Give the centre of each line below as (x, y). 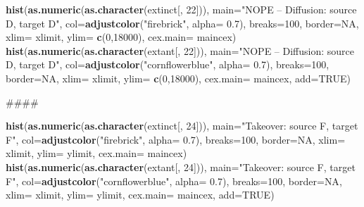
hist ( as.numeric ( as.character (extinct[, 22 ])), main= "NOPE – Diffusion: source (181, 9)
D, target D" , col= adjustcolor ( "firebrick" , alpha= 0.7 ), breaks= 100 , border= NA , (182, 23)
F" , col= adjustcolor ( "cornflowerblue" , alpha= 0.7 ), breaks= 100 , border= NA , (174, 181)
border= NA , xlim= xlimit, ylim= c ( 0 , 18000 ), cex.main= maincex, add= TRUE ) (178, 78)
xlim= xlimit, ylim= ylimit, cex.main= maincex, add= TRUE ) (140, 195)
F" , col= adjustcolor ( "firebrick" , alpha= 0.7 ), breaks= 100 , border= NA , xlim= (176, 139)
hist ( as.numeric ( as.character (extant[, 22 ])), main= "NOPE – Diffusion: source (180, 50)
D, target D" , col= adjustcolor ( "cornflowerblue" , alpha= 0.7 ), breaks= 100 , (168, 64)
